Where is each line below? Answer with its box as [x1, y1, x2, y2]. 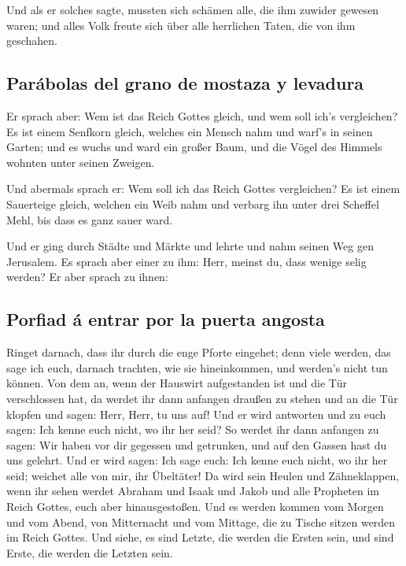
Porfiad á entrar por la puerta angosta [6, 307, 325, 331]
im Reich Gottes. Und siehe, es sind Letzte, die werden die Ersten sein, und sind [6, 529, 394, 546]
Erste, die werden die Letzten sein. [6, 544, 173, 560]
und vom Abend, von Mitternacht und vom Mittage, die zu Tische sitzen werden [6, 513, 396, 530]
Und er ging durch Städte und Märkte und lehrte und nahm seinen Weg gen [6, 238, 374, 254]
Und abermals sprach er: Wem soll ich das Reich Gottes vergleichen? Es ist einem [6, 180, 400, 197]
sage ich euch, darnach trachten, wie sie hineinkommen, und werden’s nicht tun [6, 359, 388, 375]
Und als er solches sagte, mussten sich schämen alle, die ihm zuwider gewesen [6, 2, 379, 17]
